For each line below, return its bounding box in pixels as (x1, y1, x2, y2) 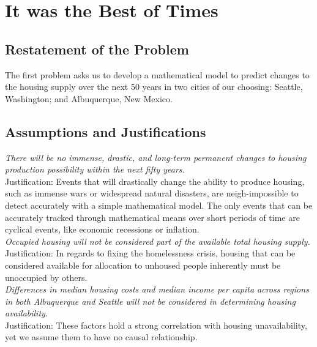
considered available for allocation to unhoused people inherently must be (5, 258, 281, 271)
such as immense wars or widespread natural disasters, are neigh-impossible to (5, 187, 299, 200)
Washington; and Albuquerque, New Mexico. (5, 92, 173, 105)
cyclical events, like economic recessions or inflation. (5, 223, 200, 236)
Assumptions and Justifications (5, 122, 206, 141)
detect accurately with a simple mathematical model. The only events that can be (5, 198, 313, 211)
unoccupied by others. (5, 271, 88, 283)
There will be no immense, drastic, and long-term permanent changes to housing (5, 151, 307, 163)
